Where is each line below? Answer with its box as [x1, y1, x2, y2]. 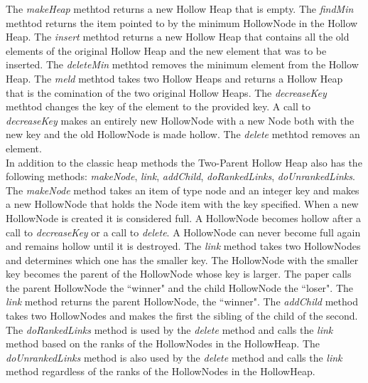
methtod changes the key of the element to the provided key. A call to [6, 99, 311, 114]
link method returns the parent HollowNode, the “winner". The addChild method [6, 294, 358, 309]
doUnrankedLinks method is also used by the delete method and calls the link [6, 350, 342, 364]
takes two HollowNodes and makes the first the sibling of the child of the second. [6, 308, 358, 323]
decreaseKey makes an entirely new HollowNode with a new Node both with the [6, 112, 355, 127]
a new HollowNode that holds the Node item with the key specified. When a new [6, 196, 359, 211]
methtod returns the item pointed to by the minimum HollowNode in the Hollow [6, 15, 358, 30]
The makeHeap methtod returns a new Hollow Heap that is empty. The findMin [6, 1, 354, 16]
